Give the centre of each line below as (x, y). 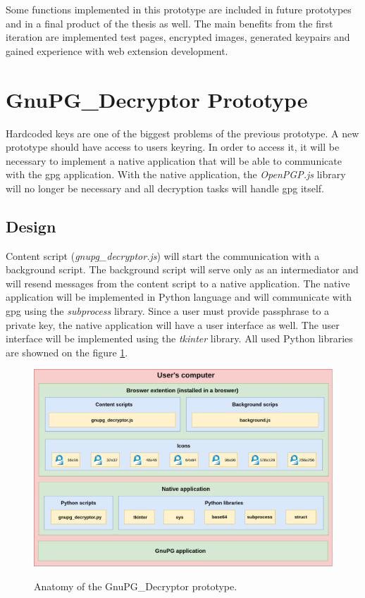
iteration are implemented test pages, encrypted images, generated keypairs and (178, 37)
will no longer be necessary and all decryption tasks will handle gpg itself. (165, 188)
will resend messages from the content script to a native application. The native (178, 283)
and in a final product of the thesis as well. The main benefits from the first (169, 23)
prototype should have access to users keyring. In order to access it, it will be (173, 147)
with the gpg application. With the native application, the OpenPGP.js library (176, 174)
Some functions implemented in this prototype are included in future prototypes (179, 9)
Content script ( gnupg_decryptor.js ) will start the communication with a (163, 255)
